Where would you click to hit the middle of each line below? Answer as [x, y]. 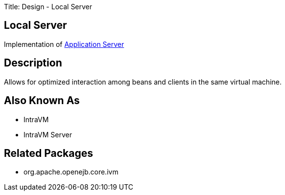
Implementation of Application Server [64, 44]
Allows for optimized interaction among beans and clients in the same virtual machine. [143, 82]
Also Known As [42, 101]
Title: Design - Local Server [48, 7]
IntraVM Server [48, 134]
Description [33, 63]
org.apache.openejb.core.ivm [71, 172]
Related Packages [48, 153]
